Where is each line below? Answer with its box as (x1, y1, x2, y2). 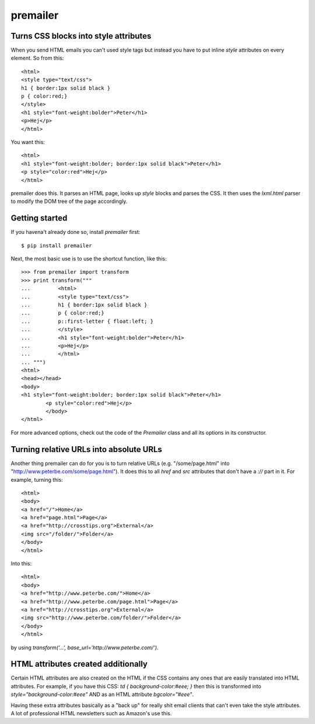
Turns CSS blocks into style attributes (10, 31, 152, 41)
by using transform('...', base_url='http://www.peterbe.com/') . (10, 644, 159, 651)
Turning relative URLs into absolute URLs (10, 444, 163, 454)
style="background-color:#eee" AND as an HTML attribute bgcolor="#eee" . (10, 691, 194, 698)
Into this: (10, 560, 32, 567)
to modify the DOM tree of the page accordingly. (10, 198, 128, 205)
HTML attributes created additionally (10, 659, 148, 669)
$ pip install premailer (21, 242, 92, 249)
